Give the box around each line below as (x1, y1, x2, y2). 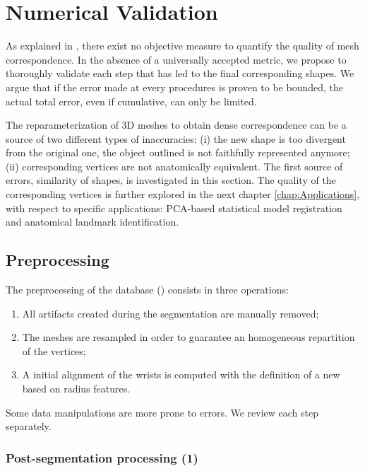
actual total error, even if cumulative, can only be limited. (6, 93, 257, 108)
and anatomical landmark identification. (6, 214, 179, 229)
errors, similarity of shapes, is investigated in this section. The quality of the (6, 173, 336, 187)
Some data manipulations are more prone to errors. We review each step (6, 405, 319, 419)
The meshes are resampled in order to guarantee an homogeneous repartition (22, 330, 355, 344)
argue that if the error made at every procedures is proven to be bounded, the (6, 79, 344, 94)
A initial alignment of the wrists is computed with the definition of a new (22, 367, 340, 382)
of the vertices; (22, 343, 86, 358)
